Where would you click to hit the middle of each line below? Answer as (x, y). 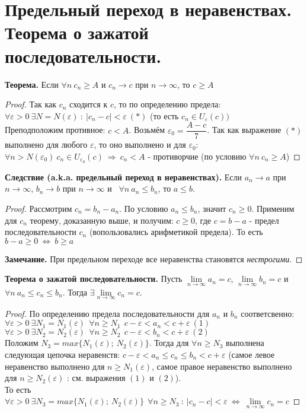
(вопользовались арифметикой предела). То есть (176, 232)
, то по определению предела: (167, 104)
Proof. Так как (31, 104)
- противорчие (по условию (197, 156)
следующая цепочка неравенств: (63, 354)
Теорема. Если (32, 84)
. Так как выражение (244, 130)
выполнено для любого (46, 144)
